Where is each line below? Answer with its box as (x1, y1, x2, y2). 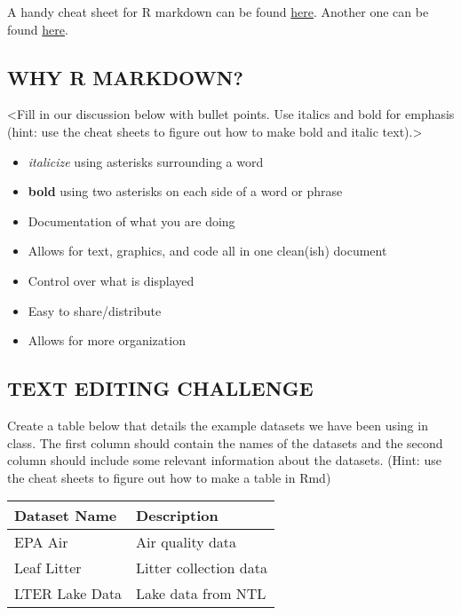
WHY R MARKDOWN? (7, 63, 243, 91)
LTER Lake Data (14, 583, 123, 604)
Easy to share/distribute (28, 301, 162, 319)
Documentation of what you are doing (28, 211, 235, 230)
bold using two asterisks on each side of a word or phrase (28, 182, 343, 201)
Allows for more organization (28, 331, 186, 350)
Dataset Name (14, 505, 117, 526)
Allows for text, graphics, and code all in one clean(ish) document (28, 241, 387, 260)
